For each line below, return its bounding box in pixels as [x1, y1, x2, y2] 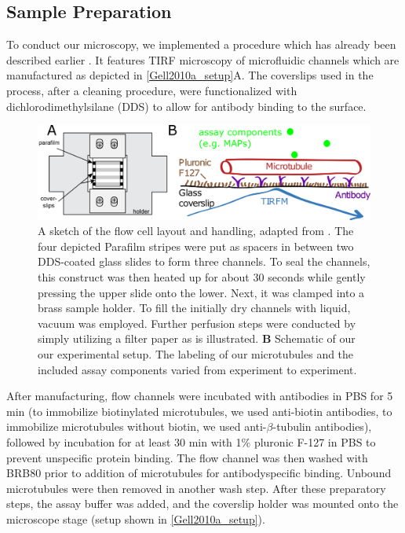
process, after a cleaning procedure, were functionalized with [6, 82, 297, 98]
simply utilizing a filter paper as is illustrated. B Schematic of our [38, 330, 356, 347]
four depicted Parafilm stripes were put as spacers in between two [38, 237, 354, 254]
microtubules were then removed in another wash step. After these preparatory [6, 480, 386, 496]
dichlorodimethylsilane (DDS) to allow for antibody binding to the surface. [6, 97, 367, 114]
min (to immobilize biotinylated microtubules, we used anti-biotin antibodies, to [6, 403, 392, 419]
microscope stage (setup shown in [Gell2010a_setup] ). [6, 510, 265, 527]
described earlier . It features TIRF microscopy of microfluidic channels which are [6, 51, 400, 68]
